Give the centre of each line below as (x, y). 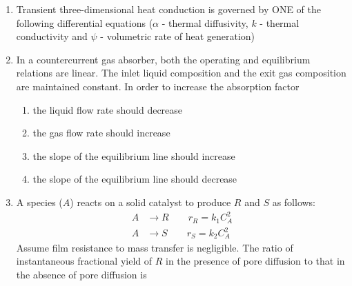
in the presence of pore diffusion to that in (255, 261)
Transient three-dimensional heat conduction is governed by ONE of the (168, 9)
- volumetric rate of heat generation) (178, 36)
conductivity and (52, 36)
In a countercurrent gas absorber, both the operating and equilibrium (163, 59)
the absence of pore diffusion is (81, 274)
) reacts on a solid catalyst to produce (150, 202)
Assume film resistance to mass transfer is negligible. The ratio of (155, 247)
